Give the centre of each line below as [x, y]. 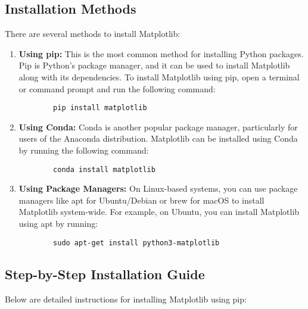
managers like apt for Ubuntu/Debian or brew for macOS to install [141, 200]
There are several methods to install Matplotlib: [93, 34]
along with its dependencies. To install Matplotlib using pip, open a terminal [159, 77]
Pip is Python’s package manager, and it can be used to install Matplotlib [154, 65]
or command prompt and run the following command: [117, 88]
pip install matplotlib [100, 108]
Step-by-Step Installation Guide [105, 274]
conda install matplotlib [104, 169]
